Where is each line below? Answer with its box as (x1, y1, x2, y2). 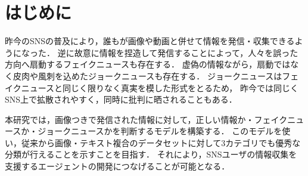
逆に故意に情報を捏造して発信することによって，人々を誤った (57, 46, 298, 58)
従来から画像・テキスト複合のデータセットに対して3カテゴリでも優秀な (21, 136, 301, 149)
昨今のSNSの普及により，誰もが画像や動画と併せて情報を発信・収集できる (5, 35, 295, 47)
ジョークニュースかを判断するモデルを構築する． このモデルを (38, 125, 282, 137)
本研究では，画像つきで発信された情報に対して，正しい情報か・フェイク (5, 113, 288, 125)
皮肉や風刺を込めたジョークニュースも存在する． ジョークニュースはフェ (13, 69, 299, 82)
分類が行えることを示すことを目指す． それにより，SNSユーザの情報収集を (5, 148, 297, 160)
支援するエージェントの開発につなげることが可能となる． (5, 160, 230, 172)
